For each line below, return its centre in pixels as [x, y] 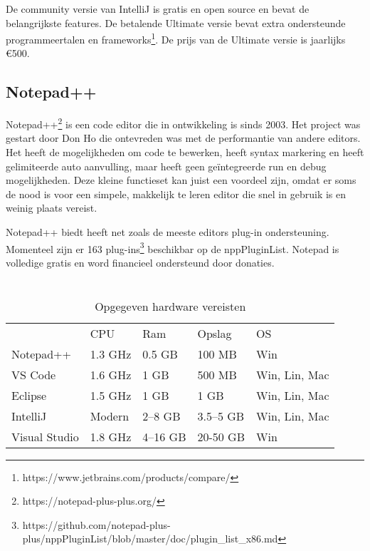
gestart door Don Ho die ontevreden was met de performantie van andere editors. [183, 138]
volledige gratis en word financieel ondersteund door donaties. [140, 262]
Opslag [215, 333]
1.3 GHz [111, 354]
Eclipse [29, 395]
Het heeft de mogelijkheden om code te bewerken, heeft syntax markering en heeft [185, 152]
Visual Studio [45, 436]
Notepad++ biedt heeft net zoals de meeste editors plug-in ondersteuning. [168, 232]
